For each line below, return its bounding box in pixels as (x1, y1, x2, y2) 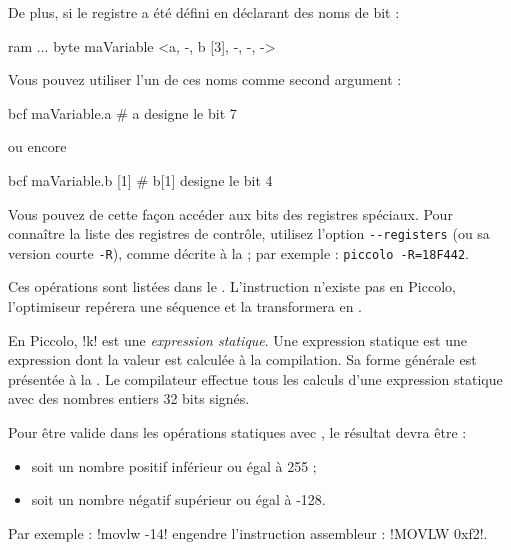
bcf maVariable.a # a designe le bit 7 (8, 102, 237, 123)
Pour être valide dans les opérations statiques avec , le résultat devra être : (8, 422, 467, 443)
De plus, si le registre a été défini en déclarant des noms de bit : (8, 2, 400, 22)
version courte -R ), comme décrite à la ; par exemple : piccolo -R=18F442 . (8, 242, 469, 263)
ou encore (8, 136, 67, 157)
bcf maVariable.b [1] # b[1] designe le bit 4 (8, 169, 273, 190)
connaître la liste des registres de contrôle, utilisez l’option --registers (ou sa (8, 223, 490, 244)
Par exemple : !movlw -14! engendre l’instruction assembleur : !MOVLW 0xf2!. (8, 522, 488, 543)
